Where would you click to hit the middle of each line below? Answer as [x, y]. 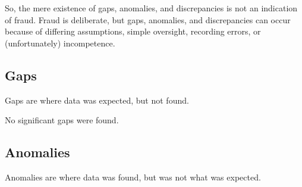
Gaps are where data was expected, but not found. [97, 100]
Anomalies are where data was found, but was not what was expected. [133, 177]
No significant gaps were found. [62, 120]
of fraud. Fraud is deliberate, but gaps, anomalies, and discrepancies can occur [148, 19]
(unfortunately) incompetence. [60, 43]
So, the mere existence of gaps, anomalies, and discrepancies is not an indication [151, 8]
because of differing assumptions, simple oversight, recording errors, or [133, 31]
